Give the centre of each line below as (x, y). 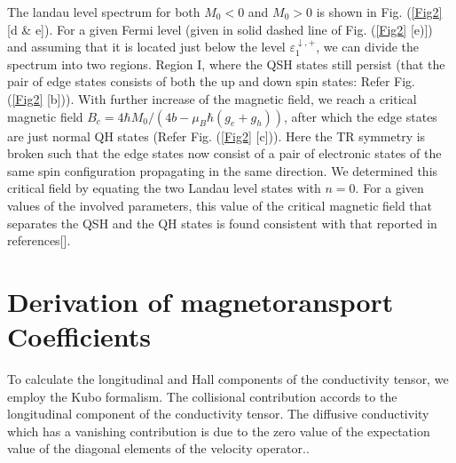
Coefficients (79, 336)
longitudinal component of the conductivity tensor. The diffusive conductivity (218, 414)
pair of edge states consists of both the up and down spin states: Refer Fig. (211, 81)
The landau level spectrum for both (104, 12)
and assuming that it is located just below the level (146, 47)
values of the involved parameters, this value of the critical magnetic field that (220, 205)
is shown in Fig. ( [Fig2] (379, 12)
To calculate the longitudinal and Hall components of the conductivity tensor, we (228, 379)
